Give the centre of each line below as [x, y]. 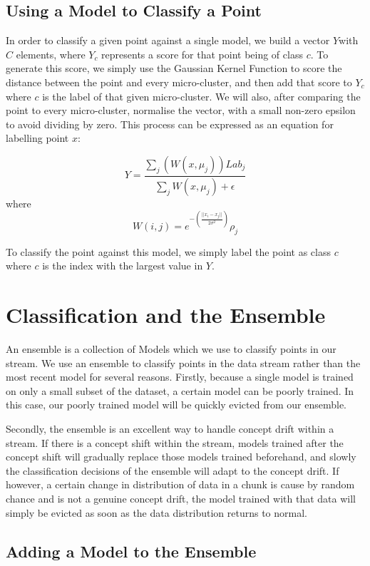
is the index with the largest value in [123, 266]
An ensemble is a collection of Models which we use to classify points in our [171, 349]
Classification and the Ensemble [166, 315]
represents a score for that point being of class [202, 54]
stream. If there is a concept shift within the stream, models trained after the [175, 442]
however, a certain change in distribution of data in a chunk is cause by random [180, 484]
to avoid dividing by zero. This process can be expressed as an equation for [170, 124]
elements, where [51, 54]
